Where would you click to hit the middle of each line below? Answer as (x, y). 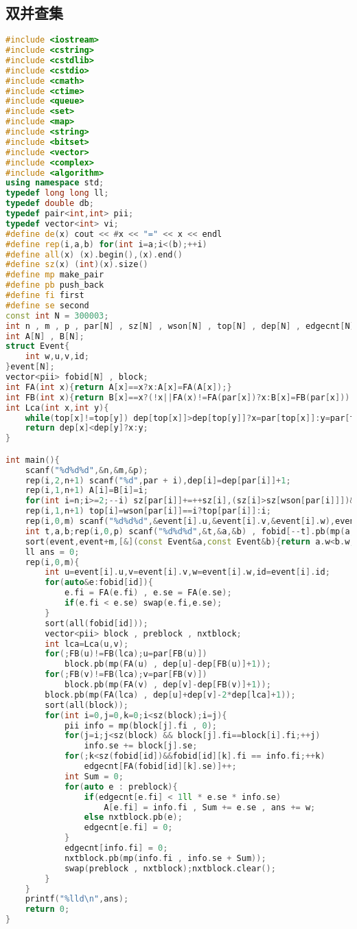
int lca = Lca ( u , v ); (87, 644)
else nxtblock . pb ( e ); (133, 817)
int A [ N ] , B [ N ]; (45, 336)
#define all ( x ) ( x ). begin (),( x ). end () (94, 254)
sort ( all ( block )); (87, 705)
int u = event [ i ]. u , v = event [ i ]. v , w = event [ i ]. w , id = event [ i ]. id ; (187, 572)
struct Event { (38, 346)
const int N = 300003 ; (57, 316)
